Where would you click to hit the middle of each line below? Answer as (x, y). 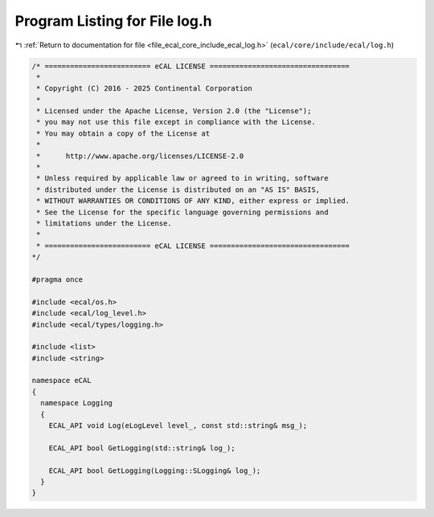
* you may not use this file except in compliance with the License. (176, 122)
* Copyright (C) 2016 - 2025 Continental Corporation (144, 89)
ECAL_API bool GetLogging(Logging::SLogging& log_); (155, 470)
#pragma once (57, 279)
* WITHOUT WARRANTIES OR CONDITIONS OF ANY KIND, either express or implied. (193, 201)
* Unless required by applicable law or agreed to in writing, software (182, 178)
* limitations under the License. (104, 224)
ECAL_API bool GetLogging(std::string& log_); (142, 448)
